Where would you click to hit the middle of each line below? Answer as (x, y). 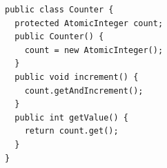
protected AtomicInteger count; (89, 23)
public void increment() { (77, 77)
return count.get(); (71, 131)
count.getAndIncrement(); (84, 91)
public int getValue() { (71, 117)
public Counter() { (59, 37)
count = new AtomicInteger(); (94, 50)
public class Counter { (59, 10)
